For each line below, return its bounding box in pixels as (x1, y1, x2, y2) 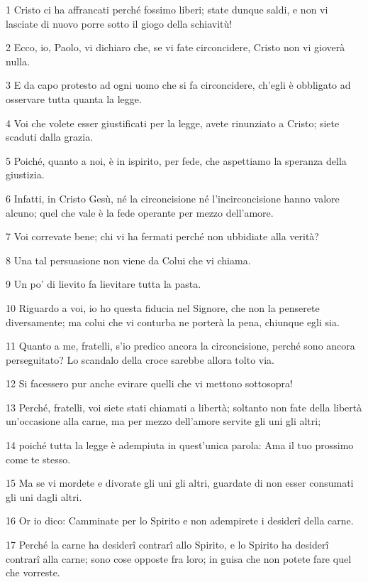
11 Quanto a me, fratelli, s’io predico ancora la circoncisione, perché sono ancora (6, 338, 355, 353)
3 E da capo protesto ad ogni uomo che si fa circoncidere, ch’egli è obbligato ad (6, 77, 351, 92)
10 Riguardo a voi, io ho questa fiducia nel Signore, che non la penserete (6, 300, 320, 315)
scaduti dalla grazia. (6, 129, 94, 144)
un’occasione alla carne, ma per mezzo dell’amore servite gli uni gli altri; (6, 414, 321, 429)
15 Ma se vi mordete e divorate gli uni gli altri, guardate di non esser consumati (6, 475, 354, 490)
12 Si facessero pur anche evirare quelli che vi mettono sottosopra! (6, 376, 293, 391)
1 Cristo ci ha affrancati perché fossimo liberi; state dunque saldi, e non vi (6, 2, 328, 16)
